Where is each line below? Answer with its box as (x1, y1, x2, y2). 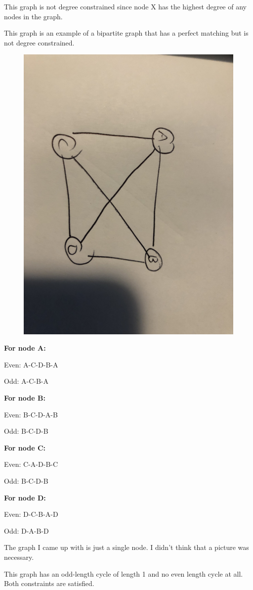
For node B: (4, 393, 45, 403)
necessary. (4, 552, 34, 562)
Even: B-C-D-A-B (4, 409, 58, 419)
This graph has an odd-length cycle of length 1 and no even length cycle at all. (4, 568, 243, 579)
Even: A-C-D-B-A (4, 359, 58, 369)
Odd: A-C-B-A (4, 376, 49, 386)
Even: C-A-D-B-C (4, 459, 58, 469)
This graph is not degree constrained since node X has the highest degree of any (4, 1, 247, 11)
